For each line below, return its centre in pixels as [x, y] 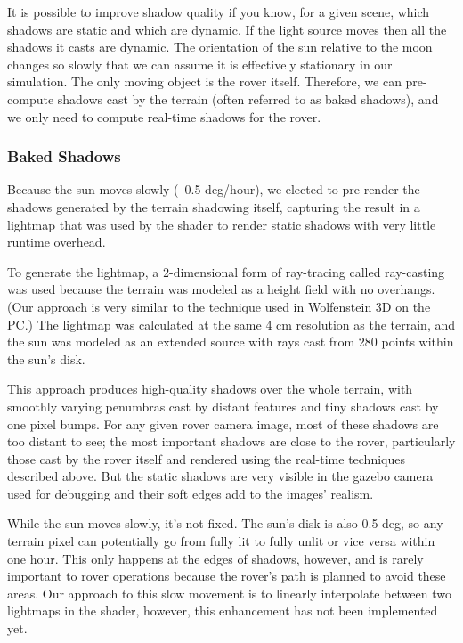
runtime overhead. [57, 242]
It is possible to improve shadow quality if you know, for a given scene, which [219, 12]
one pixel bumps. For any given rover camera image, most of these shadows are [223, 423]
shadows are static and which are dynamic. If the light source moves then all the [227, 29]
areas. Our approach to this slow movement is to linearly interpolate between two [230, 593]
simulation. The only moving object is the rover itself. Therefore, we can [204, 81]
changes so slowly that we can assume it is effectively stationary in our [200, 64]
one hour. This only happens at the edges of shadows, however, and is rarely [215, 558]
